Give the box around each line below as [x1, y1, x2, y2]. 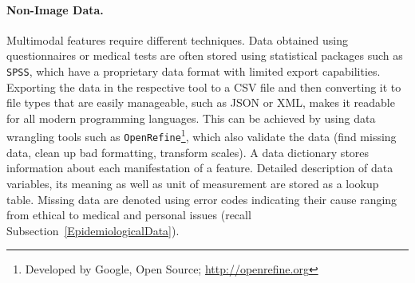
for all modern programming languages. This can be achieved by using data [6, 109, 376, 126]
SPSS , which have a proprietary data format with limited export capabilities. [6, 62, 381, 79]
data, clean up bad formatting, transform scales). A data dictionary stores [6, 143, 370, 160]
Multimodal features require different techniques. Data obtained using [6, 31, 349, 48]
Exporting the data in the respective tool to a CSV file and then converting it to [6, 78, 401, 95]
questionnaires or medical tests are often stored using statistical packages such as [6, 47, 403, 64]
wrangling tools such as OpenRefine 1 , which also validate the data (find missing [6, 126, 397, 145]
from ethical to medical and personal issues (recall [6, 206, 251, 223]
